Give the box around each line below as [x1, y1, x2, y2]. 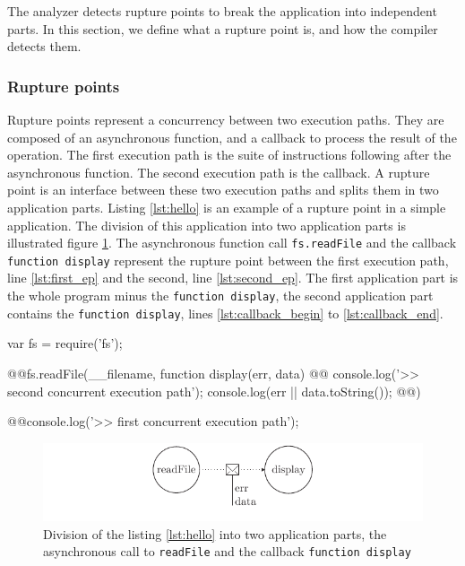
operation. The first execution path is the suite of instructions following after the [7, 145, 452, 164]
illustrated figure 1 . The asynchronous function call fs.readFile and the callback [7, 233, 457, 252]
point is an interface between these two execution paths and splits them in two [7, 180, 439, 199]
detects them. [7, 37, 82, 56]
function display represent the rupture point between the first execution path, [7, 250, 449, 269]
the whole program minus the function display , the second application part [7, 286, 434, 305]
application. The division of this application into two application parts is [7, 215, 406, 234]
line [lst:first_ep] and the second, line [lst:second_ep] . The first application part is [7, 268, 459, 287]
